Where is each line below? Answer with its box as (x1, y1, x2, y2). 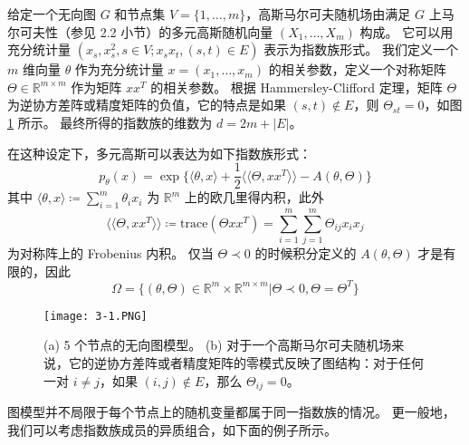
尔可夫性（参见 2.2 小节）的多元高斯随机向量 (7, 22, 273, 41)
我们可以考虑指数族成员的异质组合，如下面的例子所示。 (7, 420, 337, 439)
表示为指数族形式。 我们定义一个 (263, 40, 458, 59)
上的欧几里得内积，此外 (184, 188, 324, 207)
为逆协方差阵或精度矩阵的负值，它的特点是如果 (7, 95, 286, 114)
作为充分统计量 (74, 60, 164, 79)
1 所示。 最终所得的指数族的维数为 (7, 112, 213, 131)
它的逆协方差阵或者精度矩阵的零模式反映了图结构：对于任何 (68, 353, 424, 372)
